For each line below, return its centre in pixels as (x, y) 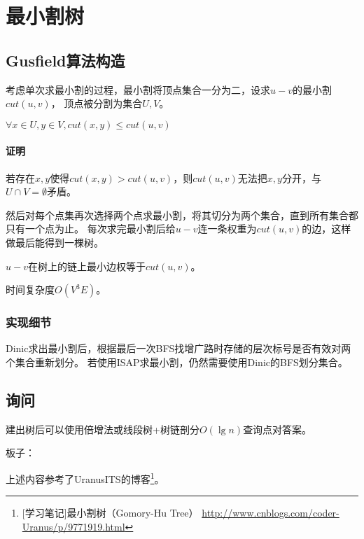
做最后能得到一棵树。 (55, 242)
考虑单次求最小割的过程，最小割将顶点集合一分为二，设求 (138, 89)
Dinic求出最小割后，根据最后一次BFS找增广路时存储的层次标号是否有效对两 (178, 348)
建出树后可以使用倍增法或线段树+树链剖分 (103, 429)
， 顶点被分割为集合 (97, 103)
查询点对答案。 (278, 429)
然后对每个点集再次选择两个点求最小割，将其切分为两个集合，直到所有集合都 (182, 215)
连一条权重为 (227, 229)
